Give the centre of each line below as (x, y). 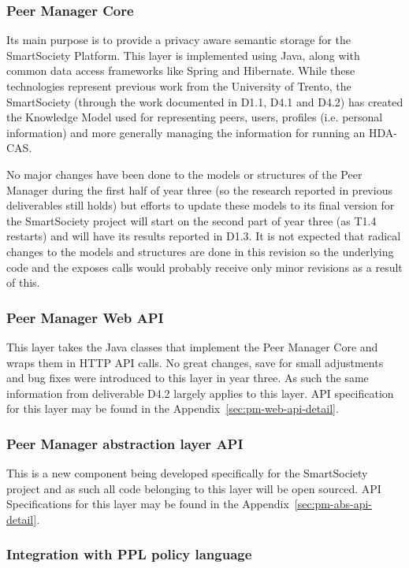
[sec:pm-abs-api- (333, 504)
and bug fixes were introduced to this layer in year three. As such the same (188, 378)
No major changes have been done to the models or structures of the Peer (184, 174)
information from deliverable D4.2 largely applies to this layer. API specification (200, 393)
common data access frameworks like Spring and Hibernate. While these (181, 71)
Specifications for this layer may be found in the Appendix (148, 504)
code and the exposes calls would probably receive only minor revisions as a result (204, 267)
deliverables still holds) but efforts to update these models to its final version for (201, 205)
